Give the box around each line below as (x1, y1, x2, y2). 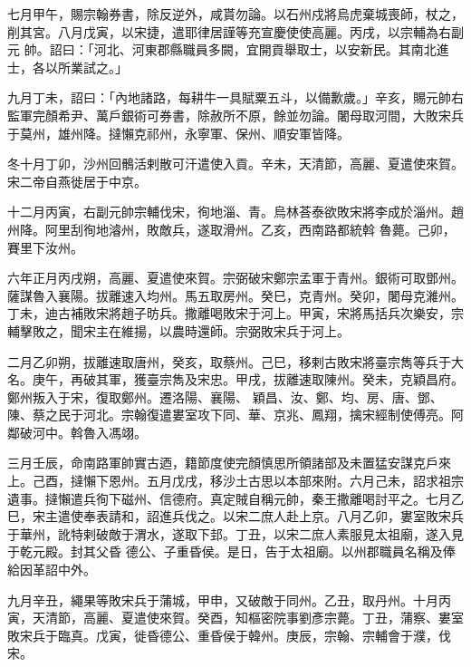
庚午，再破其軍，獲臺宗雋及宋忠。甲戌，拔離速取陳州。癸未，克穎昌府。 (32, 370, 464, 389)
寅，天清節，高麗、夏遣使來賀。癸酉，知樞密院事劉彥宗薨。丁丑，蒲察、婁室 (7, 608, 464, 627)
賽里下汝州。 (7, 237, 83, 256)
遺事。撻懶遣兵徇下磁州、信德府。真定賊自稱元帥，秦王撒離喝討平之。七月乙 (7, 488, 464, 507)
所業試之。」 (57, 57, 128, 76)
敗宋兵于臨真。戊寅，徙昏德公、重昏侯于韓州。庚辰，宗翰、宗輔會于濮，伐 (7, 625, 451, 644)
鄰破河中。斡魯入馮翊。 (7, 422, 147, 441)
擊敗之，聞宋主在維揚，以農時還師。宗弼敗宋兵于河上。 (19, 321, 350, 340)
